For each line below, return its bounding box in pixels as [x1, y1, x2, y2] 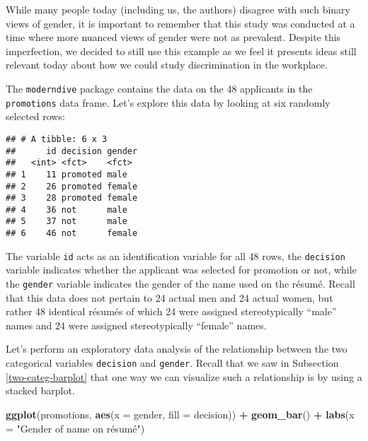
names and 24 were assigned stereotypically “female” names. [6, 317, 267, 332]
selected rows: [6, 109, 65, 124]
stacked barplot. [6, 383, 75, 398]
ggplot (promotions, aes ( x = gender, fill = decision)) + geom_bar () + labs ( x [6, 406, 355, 421]
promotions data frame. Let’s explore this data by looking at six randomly [6, 95, 330, 110]
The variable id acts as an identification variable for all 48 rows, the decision [6, 248, 345, 263]
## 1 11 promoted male [6, 169, 127, 180]
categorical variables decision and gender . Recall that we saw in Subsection [6, 355, 339, 370]
